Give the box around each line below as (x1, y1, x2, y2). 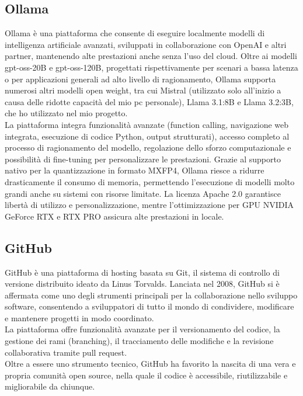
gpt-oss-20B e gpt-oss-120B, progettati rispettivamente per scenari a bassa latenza (5, 61, 298, 73)
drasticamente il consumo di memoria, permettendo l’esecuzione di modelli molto (5, 175, 295, 187)
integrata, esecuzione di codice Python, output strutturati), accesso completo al (5, 130, 290, 142)
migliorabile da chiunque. (5, 380, 95, 392)
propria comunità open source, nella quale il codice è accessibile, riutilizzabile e (5, 369, 288, 381)
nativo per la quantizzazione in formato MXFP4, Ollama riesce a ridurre (5, 164, 264, 176)
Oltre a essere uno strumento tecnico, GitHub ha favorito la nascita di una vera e (5, 357, 296, 370)
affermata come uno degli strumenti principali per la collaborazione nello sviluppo (5, 289, 298, 301)
